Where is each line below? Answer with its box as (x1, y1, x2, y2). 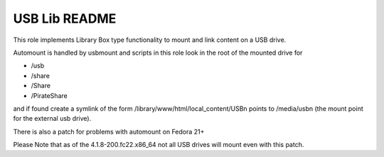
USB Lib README (13, 11, 117, 26)
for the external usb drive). (13, 114, 92, 123)
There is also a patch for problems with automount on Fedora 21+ (13, 127, 205, 136)
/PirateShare (31, 91, 68, 99)
